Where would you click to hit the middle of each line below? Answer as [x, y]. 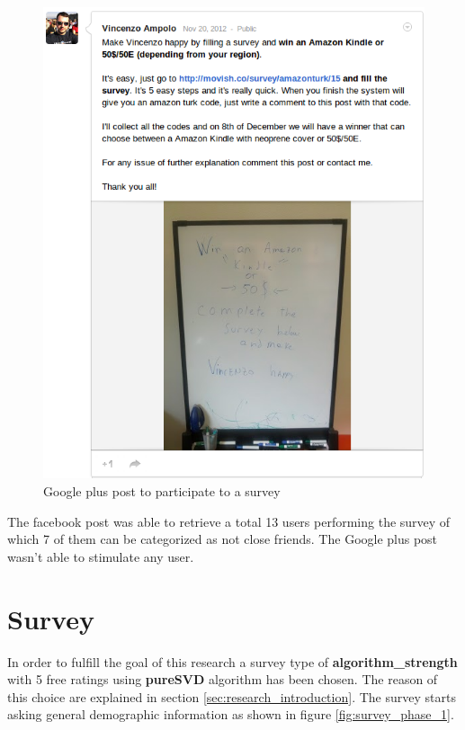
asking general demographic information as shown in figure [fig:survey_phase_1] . [231, 714]
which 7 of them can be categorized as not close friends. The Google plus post [223, 539]
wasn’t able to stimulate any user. [101, 556]
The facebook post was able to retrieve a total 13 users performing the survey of [229, 521]
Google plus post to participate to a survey [162, 491]
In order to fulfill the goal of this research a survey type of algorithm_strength [232, 661]
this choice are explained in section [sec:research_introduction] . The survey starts [232, 696]
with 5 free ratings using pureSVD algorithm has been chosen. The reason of [223, 679]
